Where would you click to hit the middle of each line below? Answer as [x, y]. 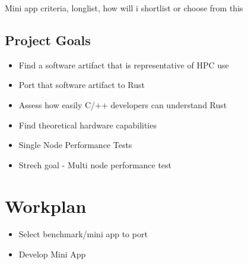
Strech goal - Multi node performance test [95, 164]
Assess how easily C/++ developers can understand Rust [123, 104]
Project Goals [48, 40]
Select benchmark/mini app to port [83, 234]
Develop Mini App [52, 254]
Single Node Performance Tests [75, 145]
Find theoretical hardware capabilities [88, 125]
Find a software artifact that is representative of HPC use [124, 65]
